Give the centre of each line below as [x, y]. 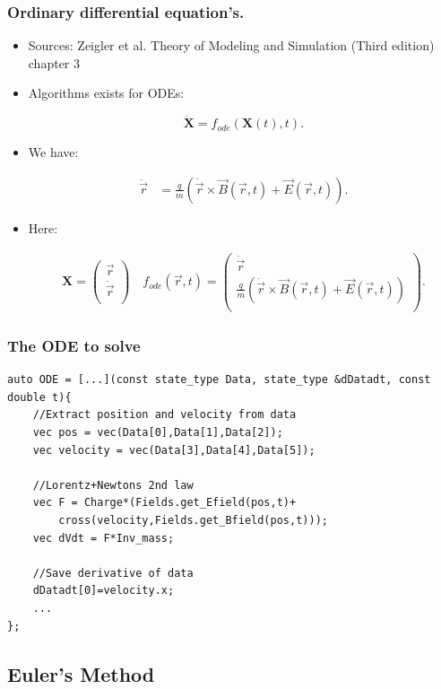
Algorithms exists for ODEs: [106, 93]
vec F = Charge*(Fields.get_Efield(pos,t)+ [164, 503]
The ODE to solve [74, 345]
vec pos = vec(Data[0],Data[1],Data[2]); [158, 433]
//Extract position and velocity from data [164, 415]
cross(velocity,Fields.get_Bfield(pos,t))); [193, 521]
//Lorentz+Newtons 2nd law [113, 485]
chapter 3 [54, 62]
